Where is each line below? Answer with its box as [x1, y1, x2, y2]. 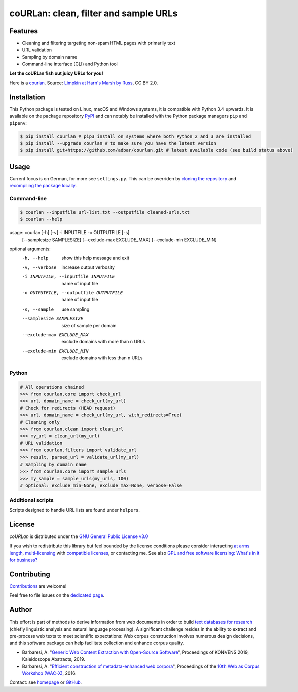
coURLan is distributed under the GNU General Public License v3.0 [9, 533, 148, 540]
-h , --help [22, 255, 49, 261]
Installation [9, 93, 45, 101]
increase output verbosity [61, 264, 115, 270]
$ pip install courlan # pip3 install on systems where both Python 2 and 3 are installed [20, 133, 251, 139]
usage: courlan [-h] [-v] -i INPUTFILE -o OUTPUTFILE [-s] [9, 229, 130, 236]
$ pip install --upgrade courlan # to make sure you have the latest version [20, 141, 216, 146]
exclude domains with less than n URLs [61, 355, 143, 361]
